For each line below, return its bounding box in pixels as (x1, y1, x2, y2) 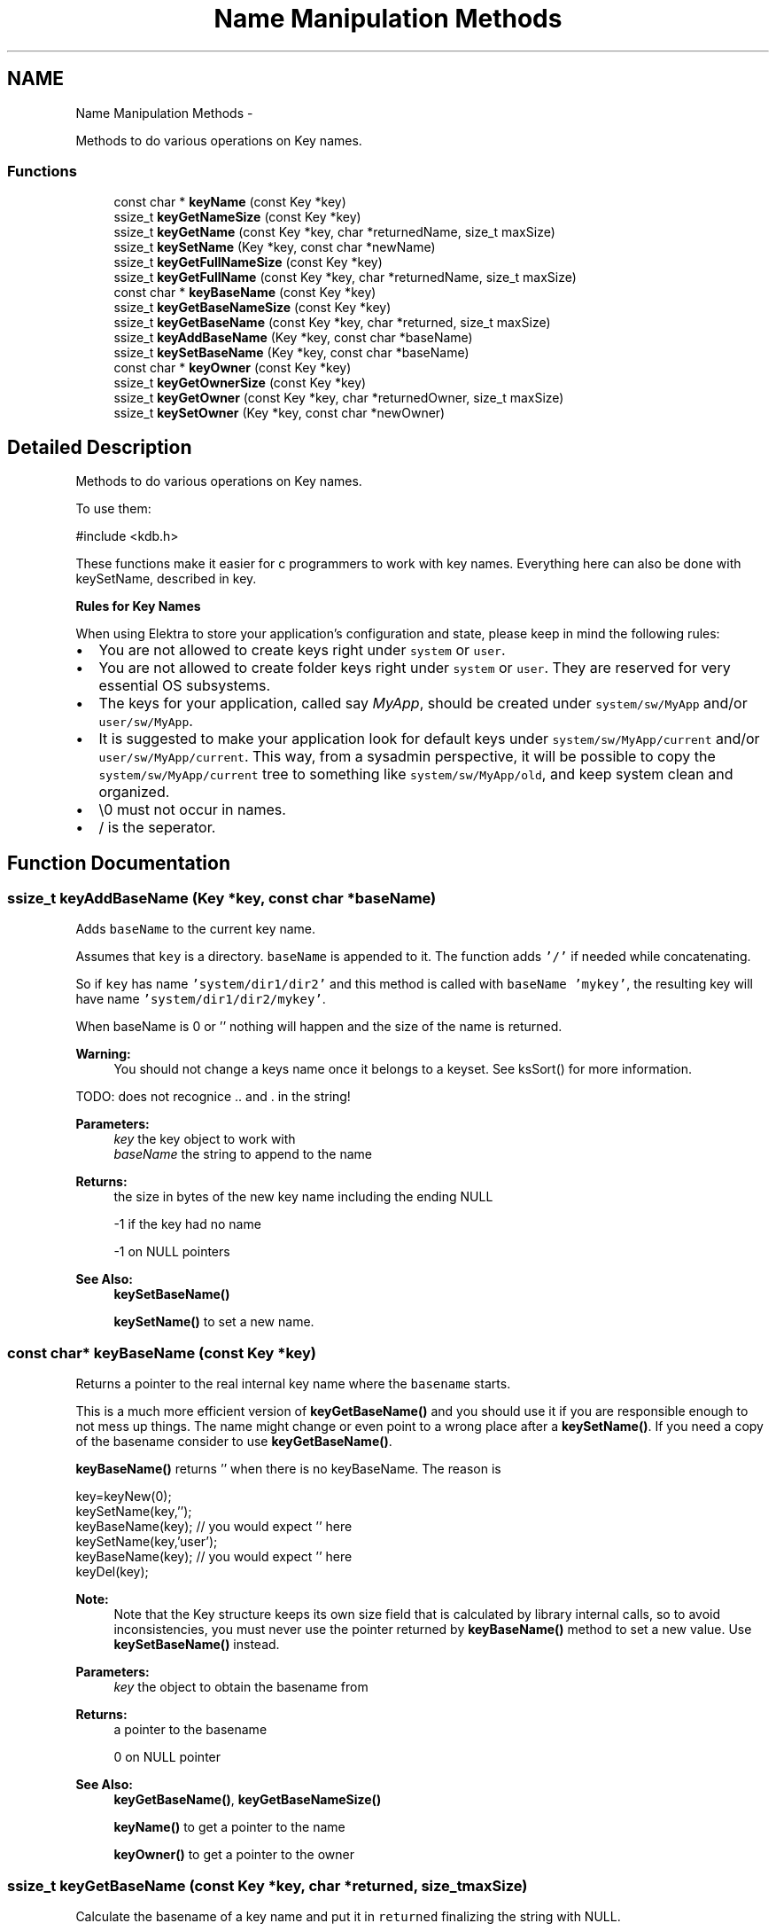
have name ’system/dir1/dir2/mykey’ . (75, 991, 326, 1007)
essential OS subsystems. (98, 676, 271, 695)
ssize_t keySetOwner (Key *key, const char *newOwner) (113, 405, 446, 421)
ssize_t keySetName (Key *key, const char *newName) (113, 239, 436, 255)
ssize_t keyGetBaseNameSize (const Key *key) (113, 300, 392, 316)
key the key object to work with (113, 1131, 296, 1147)
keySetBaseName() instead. (113, 1637, 280, 1653)
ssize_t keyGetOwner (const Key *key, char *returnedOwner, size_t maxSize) (113, 390, 564, 406)
